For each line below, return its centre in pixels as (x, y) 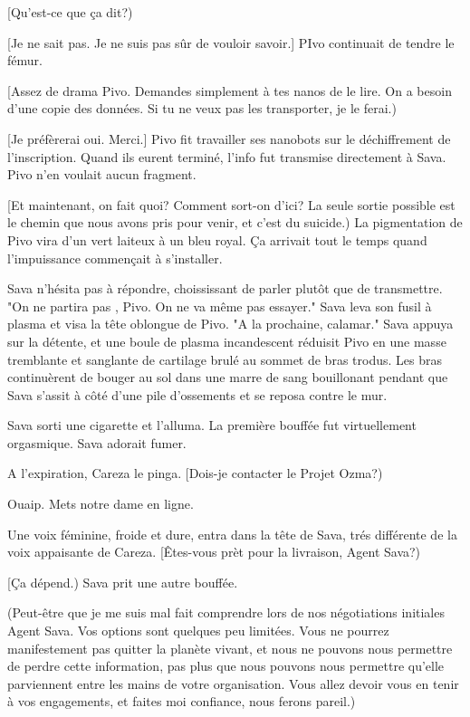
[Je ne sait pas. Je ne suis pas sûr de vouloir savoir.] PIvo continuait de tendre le (231, 42)
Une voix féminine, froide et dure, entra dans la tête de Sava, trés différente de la (232, 534)
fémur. (25, 60)
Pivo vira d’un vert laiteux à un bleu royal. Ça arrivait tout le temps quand (217, 239)
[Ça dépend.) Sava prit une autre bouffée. (123, 582)
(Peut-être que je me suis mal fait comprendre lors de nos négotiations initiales (226, 612)
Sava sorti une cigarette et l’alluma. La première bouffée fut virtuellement (212, 425)
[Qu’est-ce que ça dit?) (70, 12)
